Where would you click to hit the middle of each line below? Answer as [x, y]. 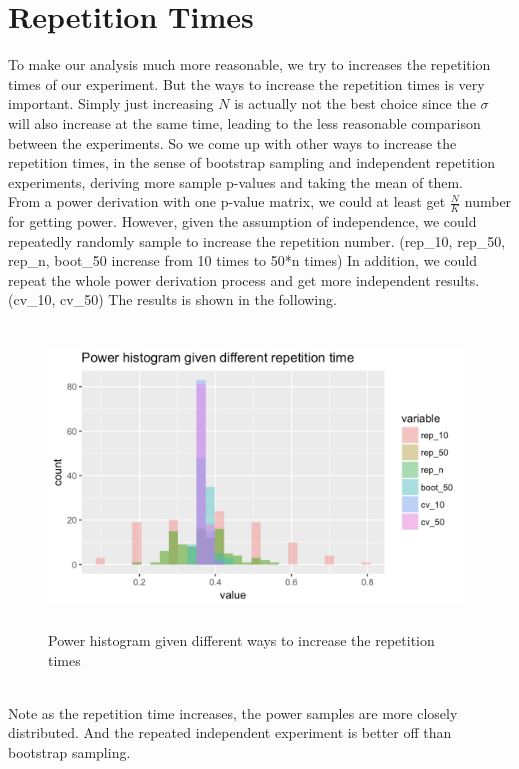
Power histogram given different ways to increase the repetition [241, 640]
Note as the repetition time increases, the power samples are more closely [233, 712]
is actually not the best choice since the [355, 103]
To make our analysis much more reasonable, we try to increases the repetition [249, 64]
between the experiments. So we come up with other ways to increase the [232, 142]
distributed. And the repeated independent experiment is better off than [230, 732]
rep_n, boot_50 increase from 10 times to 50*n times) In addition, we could [242, 260]
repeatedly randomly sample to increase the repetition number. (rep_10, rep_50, [257, 240]
